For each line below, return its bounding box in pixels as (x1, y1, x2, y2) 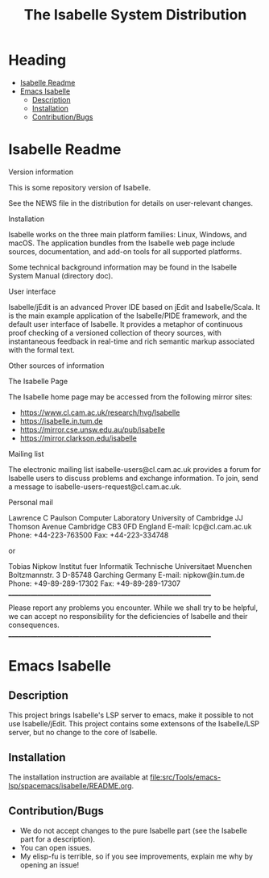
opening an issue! (19, 859, 80, 869)
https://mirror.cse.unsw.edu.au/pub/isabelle (19, 424, 165, 434)
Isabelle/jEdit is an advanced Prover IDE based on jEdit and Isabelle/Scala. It (8, 302, 260, 311)
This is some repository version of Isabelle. (8, 182, 151, 192)
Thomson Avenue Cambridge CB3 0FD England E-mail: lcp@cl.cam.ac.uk (8, 521, 252, 531)
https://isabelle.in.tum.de (19, 416, 103, 425)
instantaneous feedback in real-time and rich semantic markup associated (8, 337, 255, 346)
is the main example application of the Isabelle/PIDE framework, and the (8, 311, 247, 320)
